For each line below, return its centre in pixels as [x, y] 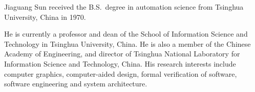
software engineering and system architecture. [76, 84]
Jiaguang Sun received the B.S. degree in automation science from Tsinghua [124, 7]
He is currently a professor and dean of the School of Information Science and [126, 34]
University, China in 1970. [45, 17]
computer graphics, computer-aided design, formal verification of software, [121, 73]
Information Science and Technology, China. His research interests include [120, 63]
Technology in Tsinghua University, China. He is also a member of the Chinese [128, 43]
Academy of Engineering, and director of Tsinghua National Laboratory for [122, 54]
